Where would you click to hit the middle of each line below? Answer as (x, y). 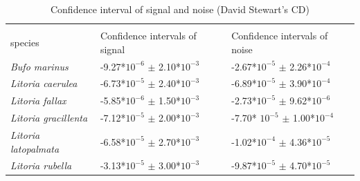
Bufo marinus (39, 66)
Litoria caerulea (44, 83)
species (25, 42)
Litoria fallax (38, 101)
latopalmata (35, 148)
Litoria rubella (41, 165)
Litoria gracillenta (49, 118)
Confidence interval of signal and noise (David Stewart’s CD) (180, 9)
